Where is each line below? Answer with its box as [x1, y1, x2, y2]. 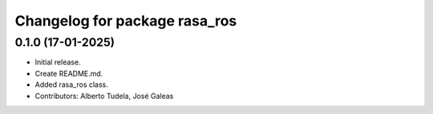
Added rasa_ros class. [34, 80, 108, 89]
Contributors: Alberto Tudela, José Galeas [34, 91, 174, 100]
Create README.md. [34, 69, 103, 78]
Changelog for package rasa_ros [14, 12, 237, 29]
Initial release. [34, 57, 81, 67]
